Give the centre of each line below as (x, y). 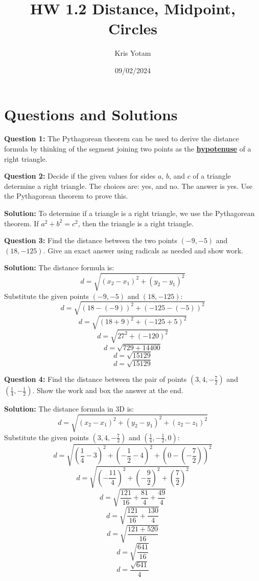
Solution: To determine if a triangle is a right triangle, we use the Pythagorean (129, 213)
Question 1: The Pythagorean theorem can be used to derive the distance (122, 138)
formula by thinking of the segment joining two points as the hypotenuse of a (128, 149)
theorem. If (21, 223)
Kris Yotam (133, 53)
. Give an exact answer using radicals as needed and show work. (143, 250)
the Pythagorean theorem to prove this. (66, 196)
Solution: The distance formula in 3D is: (69, 409)
